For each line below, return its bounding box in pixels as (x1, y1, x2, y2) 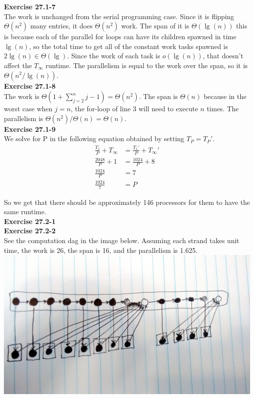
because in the (203, 91, 247, 101)
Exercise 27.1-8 (4, 80, 56, 91)
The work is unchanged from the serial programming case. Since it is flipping (4, 11, 234, 21)
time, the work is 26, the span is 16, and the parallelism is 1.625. (4, 245, 198, 255)
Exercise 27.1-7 (4, 1, 56, 11)
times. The (207, 103, 239, 114)
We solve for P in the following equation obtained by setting (4, 133, 185, 144)
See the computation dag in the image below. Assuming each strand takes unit (4, 235, 239, 246)
